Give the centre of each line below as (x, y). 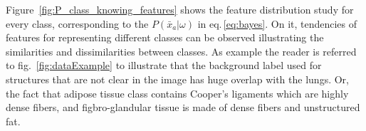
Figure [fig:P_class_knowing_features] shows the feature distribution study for (180, 9)
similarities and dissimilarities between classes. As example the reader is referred (181, 51)
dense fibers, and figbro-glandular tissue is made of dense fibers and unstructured (183, 107)
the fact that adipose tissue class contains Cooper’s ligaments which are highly (177, 93)
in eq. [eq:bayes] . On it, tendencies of (277, 23)
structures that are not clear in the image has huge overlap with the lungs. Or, (177, 79)
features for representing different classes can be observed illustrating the (165, 37)
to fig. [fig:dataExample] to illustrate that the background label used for (164, 65)
